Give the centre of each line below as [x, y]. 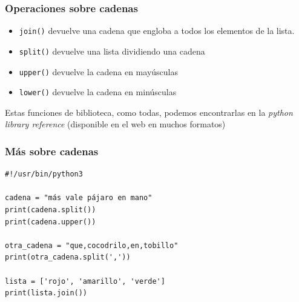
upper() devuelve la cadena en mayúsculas [98, 71]
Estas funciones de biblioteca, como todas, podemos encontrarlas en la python [149, 112]
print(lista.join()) [46, 293]
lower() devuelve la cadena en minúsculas [98, 92]
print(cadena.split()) [51, 210]
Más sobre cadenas [52, 151]
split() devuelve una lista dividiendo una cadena [112, 51]
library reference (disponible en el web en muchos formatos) [115, 124]
